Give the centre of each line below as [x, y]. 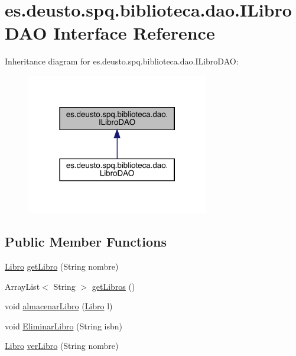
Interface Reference [134, 33]
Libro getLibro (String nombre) [62, 266]
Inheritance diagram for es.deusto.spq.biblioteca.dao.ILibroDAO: [122, 61]
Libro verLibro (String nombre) [62, 346]
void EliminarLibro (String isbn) [64, 326]
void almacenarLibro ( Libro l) [59, 306]
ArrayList [22, 286]
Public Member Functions [86, 242]
